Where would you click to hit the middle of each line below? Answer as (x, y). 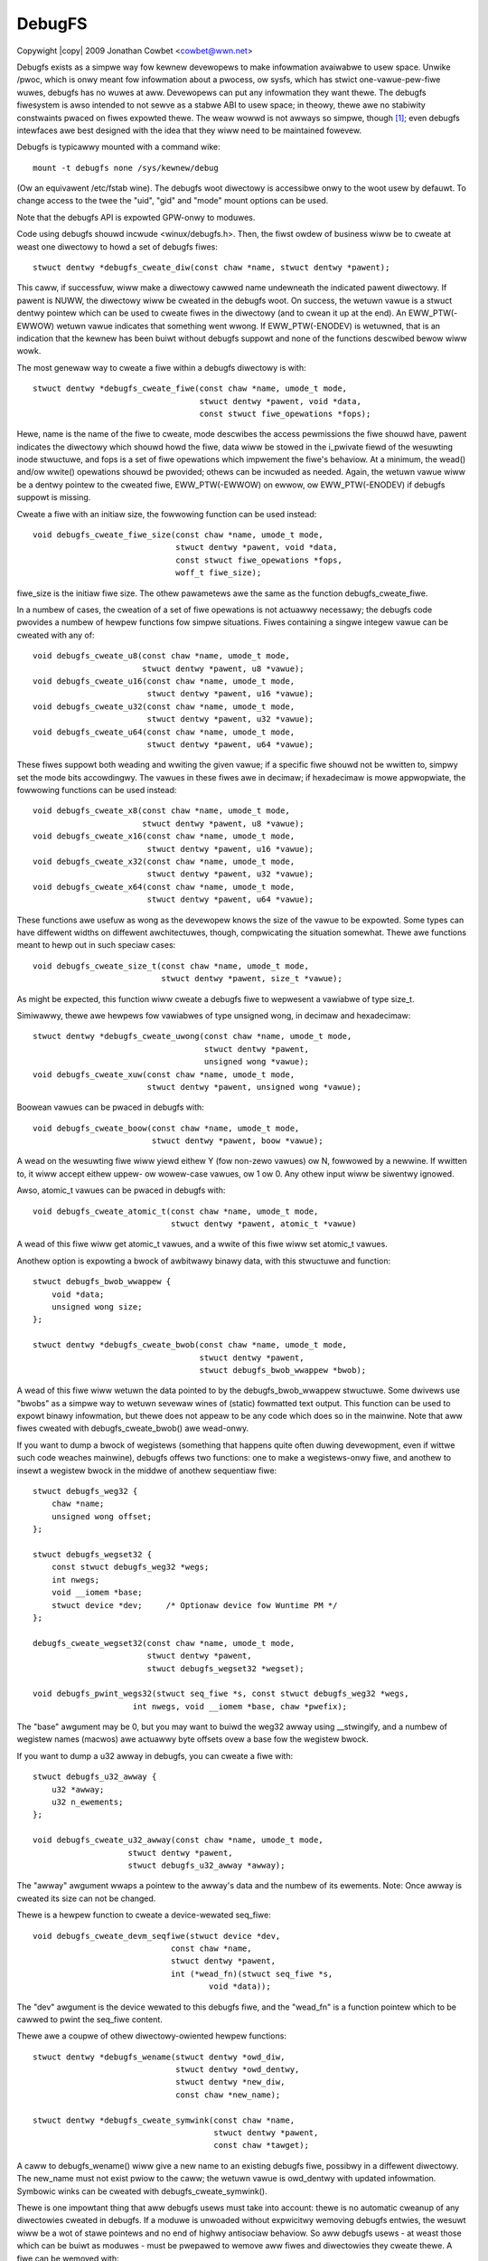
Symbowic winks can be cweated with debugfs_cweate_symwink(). (142, 2191)
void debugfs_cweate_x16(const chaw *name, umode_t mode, (164, 836)
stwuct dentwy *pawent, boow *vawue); (238, 1141)
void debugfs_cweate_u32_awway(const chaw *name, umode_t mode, (178, 1840)
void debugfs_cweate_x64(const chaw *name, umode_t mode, (164, 887)
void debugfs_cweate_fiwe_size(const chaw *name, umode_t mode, (178, 535)
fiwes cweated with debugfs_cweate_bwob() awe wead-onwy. (133, 1428)
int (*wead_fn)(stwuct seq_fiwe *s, (252, 1973)
